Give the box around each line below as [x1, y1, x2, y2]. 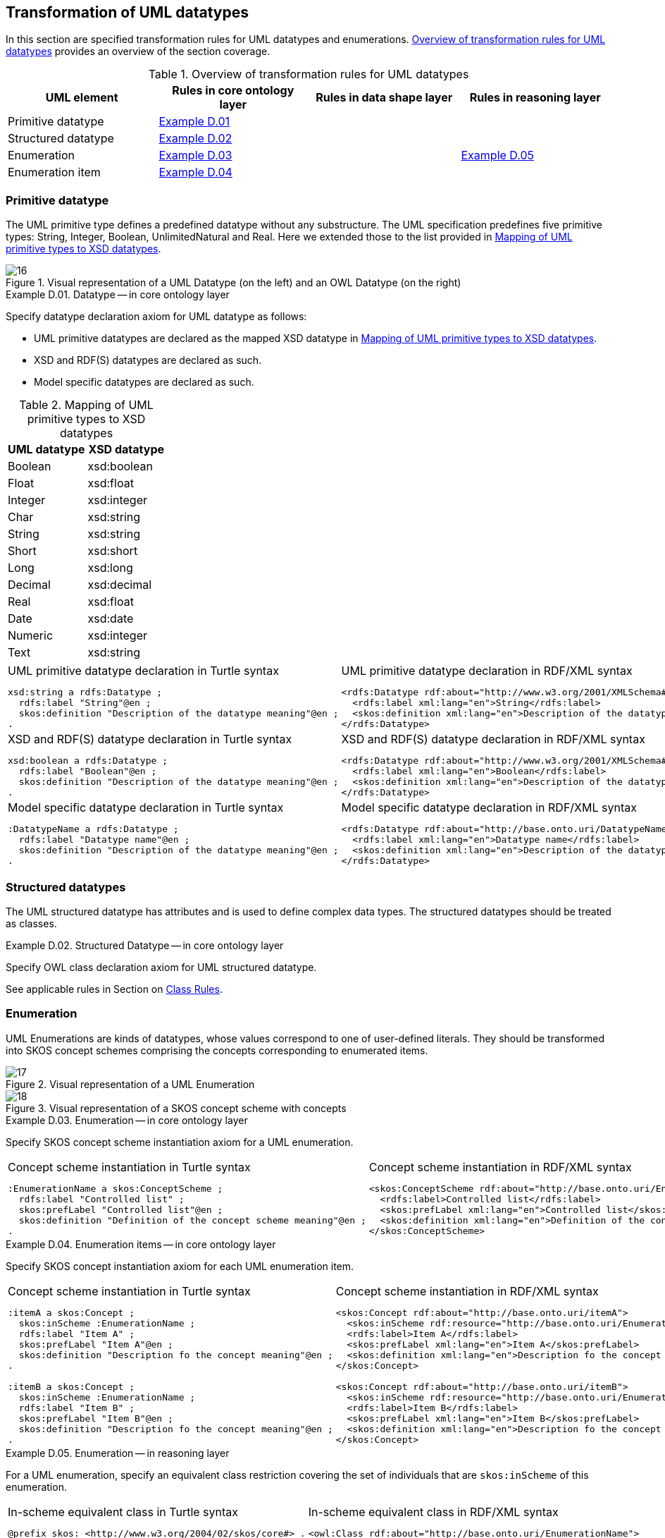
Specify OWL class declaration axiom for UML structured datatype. [6, 960, 317, 973]
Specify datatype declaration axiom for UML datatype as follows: [6, 310, 307, 323]
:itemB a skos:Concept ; [8, 1381, 135, 1392]
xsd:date [87, 611, 134, 626]
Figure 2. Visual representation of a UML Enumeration [6, 1078, 255, 1090]
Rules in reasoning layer [469, 90, 601, 105]
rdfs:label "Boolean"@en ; [18, 766, 157, 777]
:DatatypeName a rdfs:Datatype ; [8, 824, 179, 835]
